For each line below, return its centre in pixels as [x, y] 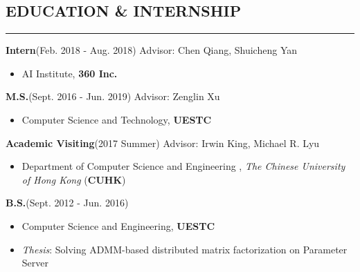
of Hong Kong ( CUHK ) [74, 179]
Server [35, 263]
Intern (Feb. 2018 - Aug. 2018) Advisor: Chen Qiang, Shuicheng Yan [152, 50]
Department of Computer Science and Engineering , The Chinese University [183, 166]
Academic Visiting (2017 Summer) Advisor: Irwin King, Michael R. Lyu [163, 143]
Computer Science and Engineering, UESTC [118, 225]
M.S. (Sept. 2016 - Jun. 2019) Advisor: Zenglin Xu [113, 96]
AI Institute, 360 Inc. [70, 73]
